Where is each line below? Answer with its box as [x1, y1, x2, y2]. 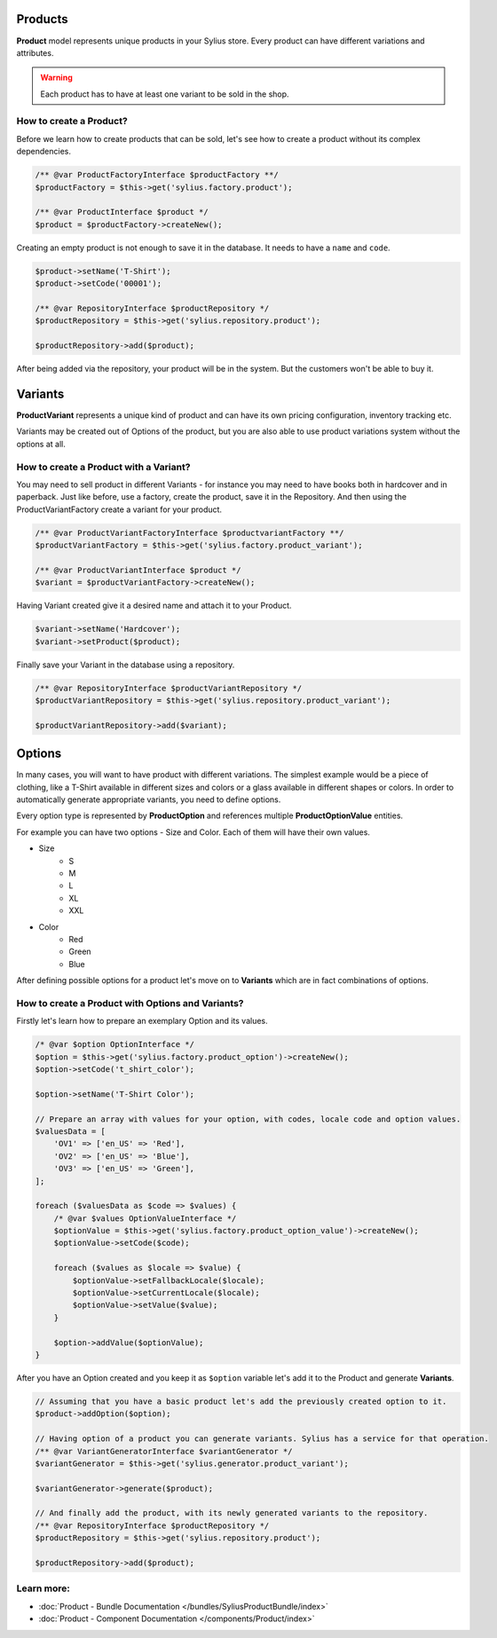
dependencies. [16, 146, 71, 157]
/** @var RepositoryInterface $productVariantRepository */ [35, 683, 303, 693]
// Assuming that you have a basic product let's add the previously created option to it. [35, 1396, 447, 1406]
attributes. [16, 47, 54, 58]
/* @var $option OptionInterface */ [35, 1039, 195, 1050]
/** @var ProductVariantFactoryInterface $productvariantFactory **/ [35, 528, 344, 538]
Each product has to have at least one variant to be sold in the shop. [40, 89, 289, 99]
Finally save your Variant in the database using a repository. [16, 659, 235, 670]
